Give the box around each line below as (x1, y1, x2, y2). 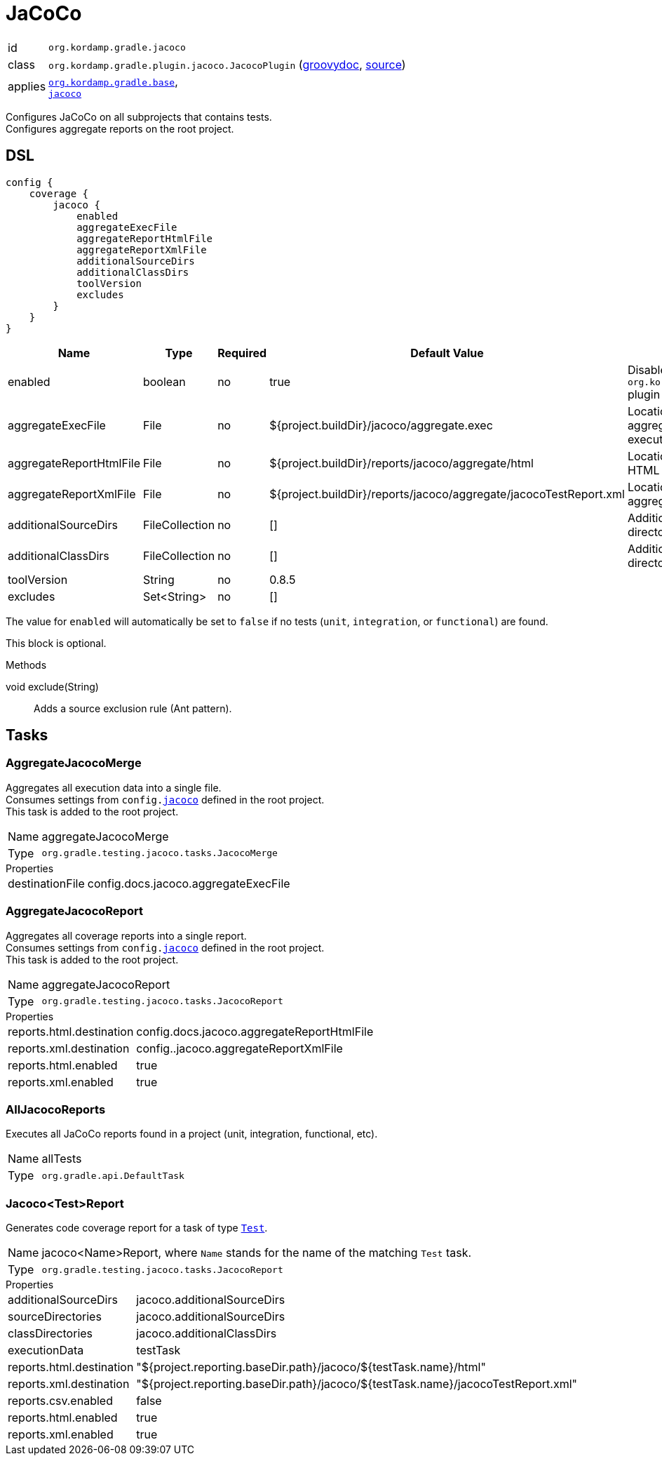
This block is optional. (6, 636, 107, 649)
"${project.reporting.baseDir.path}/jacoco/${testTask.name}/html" (136, 1360, 486, 1375)
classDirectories (8, 1326, 93, 1341)
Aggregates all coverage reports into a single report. (6, 929, 247, 942)
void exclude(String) (6, 680, 99, 693)
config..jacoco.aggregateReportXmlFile (136, 1041, 343, 1055)
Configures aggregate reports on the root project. (6, 122, 234, 135)
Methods (6, 658, 47, 671)
